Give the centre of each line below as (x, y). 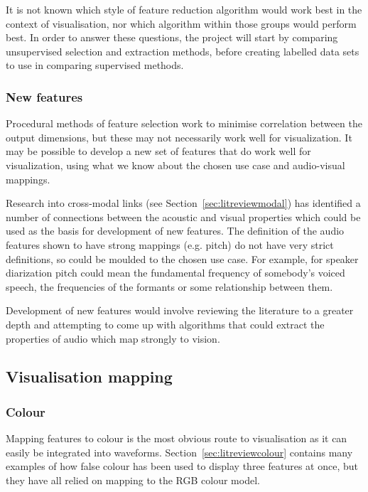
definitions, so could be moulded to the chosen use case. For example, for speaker (182, 258)
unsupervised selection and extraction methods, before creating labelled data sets (183, 51)
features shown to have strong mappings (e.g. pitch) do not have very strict (170, 244)
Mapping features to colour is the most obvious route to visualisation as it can (177, 438)
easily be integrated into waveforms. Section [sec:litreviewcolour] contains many (179, 452)
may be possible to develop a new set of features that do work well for (158, 151)
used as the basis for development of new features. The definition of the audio (175, 231)
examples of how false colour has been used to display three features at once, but (182, 466)
